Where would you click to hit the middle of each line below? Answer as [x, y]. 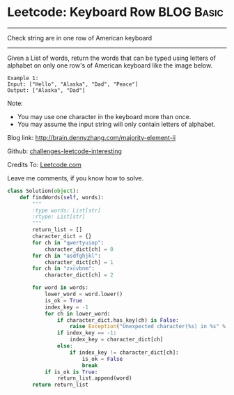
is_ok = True [63, 300]
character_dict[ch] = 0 [79, 249]
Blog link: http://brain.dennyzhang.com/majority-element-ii [92, 137]
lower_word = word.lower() [84, 294]
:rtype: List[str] [59, 217]
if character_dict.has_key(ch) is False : [118, 320]
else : [65, 346]
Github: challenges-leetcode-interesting [64, 151]
